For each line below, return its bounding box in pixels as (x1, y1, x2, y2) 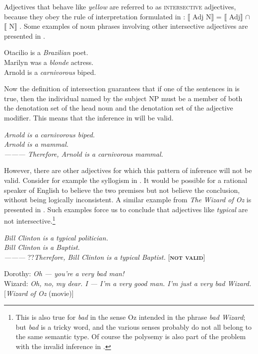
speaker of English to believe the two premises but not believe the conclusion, (4, 184, 240, 195)
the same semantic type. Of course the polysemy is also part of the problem (15, 331, 246, 342)
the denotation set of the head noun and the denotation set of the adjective (4, 103, 233, 113)
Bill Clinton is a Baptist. (4, 242, 80, 252)
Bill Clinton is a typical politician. (4, 232, 108, 242)
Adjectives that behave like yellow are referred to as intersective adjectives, (4, 1, 236, 11)
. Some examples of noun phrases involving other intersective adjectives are (19, 21, 248, 31)
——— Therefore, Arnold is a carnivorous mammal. (4, 148, 163, 159)
